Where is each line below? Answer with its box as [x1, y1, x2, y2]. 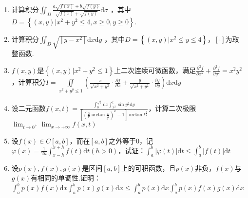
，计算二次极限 [148, 103, 196, 113]
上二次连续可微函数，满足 [114, 65, 196, 75]
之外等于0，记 [108, 135, 153, 145]
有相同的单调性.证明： [30, 172, 101, 182]
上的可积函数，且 [121, 163, 176, 173]
